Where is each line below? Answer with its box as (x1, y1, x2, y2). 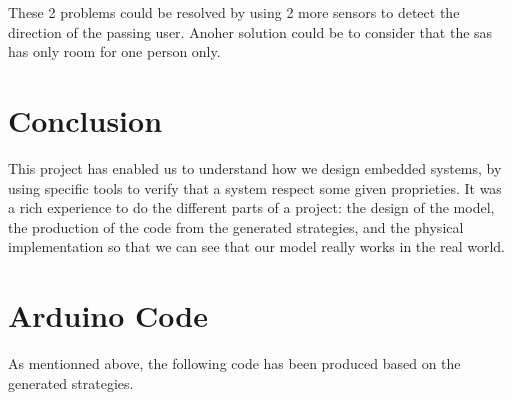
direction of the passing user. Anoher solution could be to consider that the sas (8, 21, 493, 42)
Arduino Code (8, 295, 208, 336)
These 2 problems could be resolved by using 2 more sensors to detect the (8, 2, 460, 22)
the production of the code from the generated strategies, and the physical (8, 216, 464, 237)
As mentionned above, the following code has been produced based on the (8, 353, 461, 373)
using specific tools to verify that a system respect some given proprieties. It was (8, 177, 502, 198)
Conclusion (8, 99, 163, 140)
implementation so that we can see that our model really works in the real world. (8, 236, 505, 257)
